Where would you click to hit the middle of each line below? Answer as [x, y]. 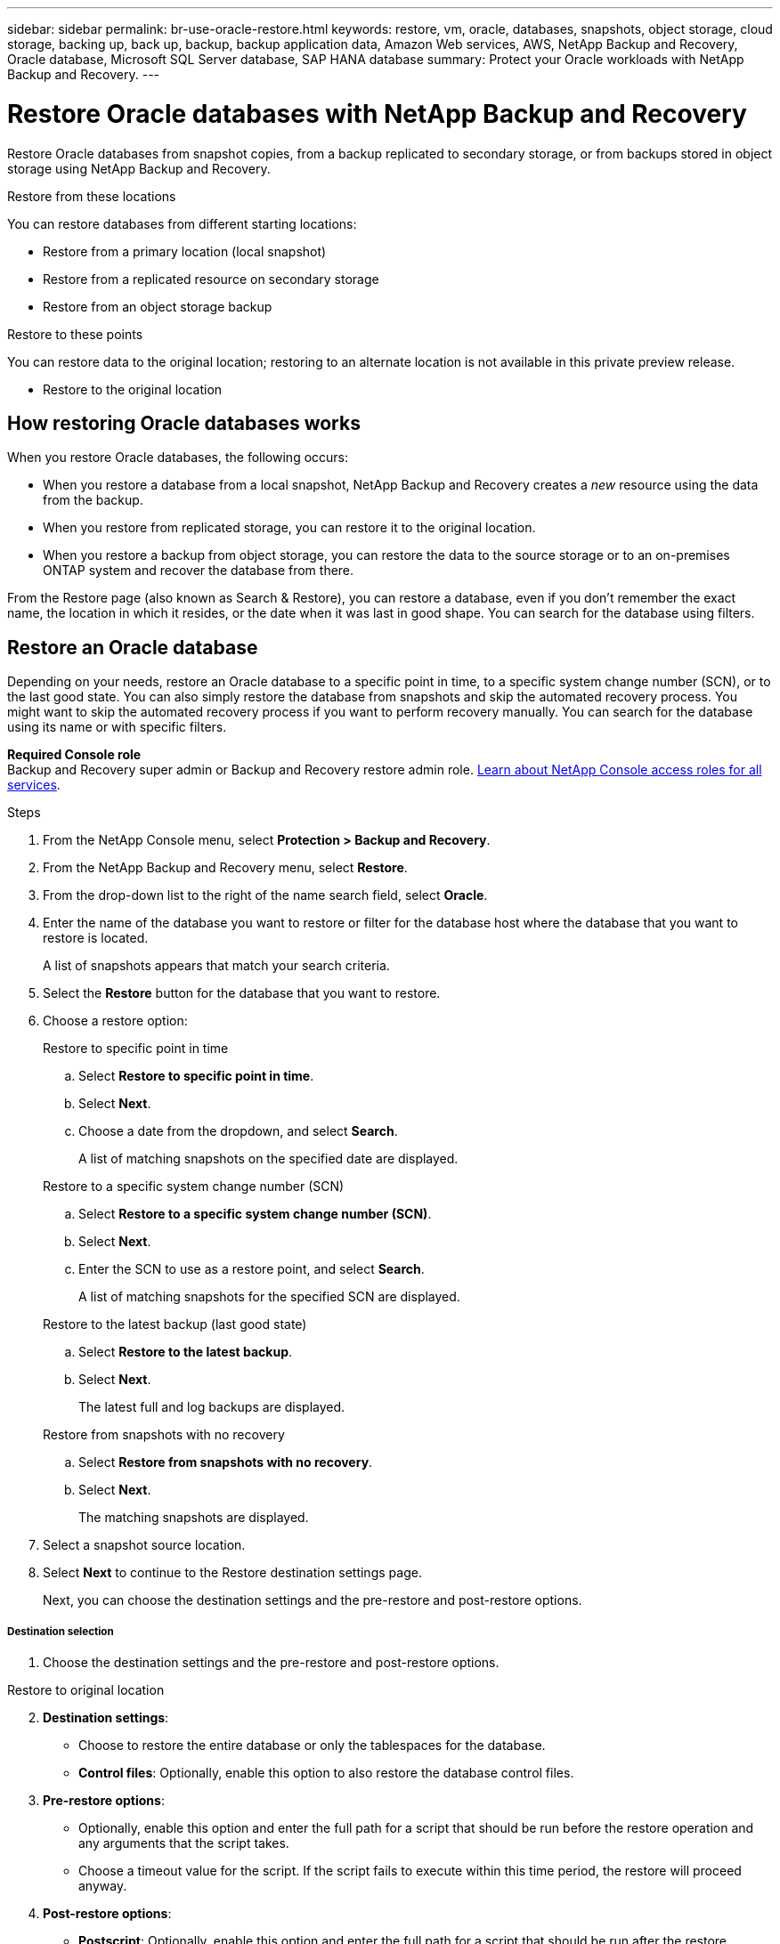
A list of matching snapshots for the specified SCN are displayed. [269, 1297]
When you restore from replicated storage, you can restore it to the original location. [289, 528]
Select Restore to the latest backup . [186, 1352]
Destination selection [61, 1631]
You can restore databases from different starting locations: [182, 223]
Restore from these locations [92, 196]
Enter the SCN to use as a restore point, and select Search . [252, 1269]
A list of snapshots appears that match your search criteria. [216, 966]
